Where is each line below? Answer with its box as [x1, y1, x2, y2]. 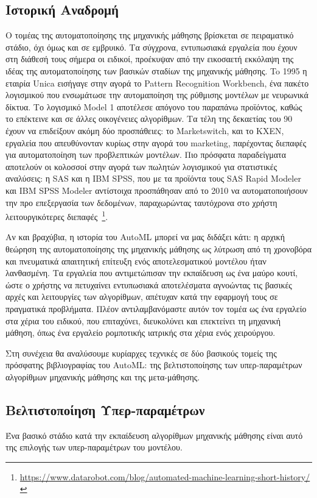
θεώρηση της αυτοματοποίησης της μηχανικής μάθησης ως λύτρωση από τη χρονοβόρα [5, 242, 312, 255]
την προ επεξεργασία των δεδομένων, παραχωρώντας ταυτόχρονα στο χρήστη [5, 196, 277, 208]
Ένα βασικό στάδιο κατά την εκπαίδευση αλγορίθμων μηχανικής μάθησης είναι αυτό [5, 429, 303, 441]
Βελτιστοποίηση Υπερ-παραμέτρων [5, 400, 205, 419]
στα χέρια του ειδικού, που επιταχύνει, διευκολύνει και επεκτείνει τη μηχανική [5, 314, 281, 327]
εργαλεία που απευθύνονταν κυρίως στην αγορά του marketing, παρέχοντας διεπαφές [5, 136, 307, 149]
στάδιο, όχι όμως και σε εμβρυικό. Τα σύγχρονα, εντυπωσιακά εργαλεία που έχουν [5, 40, 298, 53]
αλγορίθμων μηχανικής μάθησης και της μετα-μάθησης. [5, 370, 200, 383]
